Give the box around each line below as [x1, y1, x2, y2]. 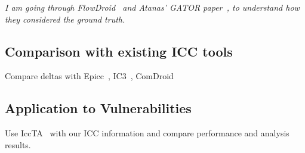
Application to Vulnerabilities [5, 99, 192, 117]
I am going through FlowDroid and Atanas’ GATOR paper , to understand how [5, 1, 300, 13]
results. [5, 138, 31, 151]
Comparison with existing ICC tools [5, 42, 233, 60]
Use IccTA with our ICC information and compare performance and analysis [5, 127, 289, 139]
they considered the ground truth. [5, 13, 125, 25]
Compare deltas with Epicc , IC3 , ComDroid [5, 70, 174, 82]
